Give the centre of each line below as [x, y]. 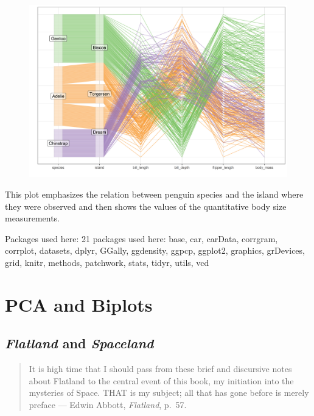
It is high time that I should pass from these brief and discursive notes [160, 369]
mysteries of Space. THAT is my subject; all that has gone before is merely [169, 393]
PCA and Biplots [79, 304]
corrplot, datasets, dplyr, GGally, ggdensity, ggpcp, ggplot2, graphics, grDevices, [155, 250]
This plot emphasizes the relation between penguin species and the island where [154, 194]
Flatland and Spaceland [79, 343]
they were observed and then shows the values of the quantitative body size [146, 206]
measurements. [33, 218]
